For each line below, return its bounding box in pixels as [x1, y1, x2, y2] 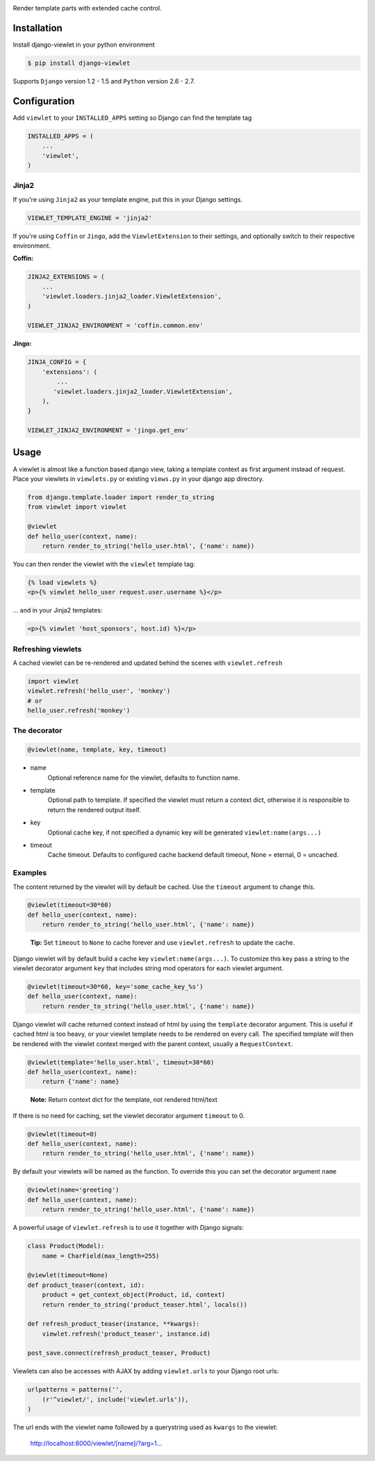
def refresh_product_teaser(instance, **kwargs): [27, 1320, 200, 1328]
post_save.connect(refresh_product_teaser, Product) [27, 1349, 211, 1357]
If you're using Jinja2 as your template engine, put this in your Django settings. [12, 195, 243, 203]
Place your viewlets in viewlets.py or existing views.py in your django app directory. [12, 474, 264, 483]
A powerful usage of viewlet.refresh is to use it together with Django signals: [12, 1224, 244, 1232]
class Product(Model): [27, 1242, 105, 1250]
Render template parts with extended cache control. [12, 4, 162, 12]
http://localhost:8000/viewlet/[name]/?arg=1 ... [30, 1439, 162, 1447]
